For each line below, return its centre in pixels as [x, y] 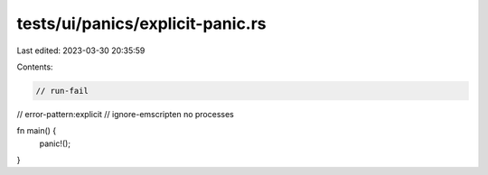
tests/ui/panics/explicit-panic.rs [141, 23]
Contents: [35, 67]
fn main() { [37, 131]
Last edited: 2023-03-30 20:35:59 [81, 51]
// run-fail [62, 91]
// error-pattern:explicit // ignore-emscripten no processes [125, 114]
